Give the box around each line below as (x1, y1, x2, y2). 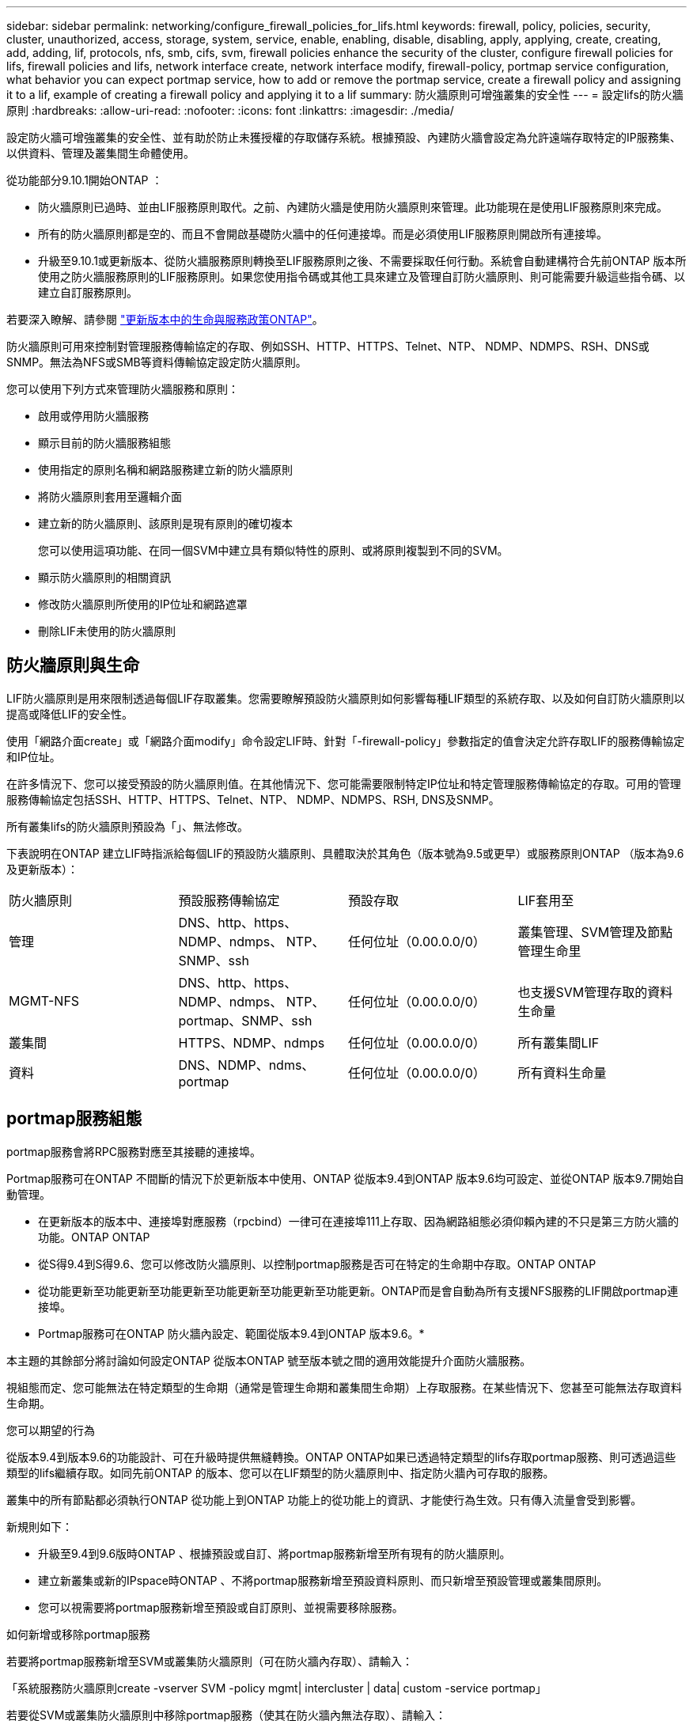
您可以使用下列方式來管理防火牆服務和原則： (6, 382, 239, 396)
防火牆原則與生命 (6, 655, 139, 676)
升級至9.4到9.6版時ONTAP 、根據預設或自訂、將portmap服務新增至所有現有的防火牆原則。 (38, 1546, 511, 1560)
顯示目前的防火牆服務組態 (38, 436, 171, 449)
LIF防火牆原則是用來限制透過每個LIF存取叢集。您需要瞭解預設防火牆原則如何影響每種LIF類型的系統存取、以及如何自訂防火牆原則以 (6, 691, 685, 705)
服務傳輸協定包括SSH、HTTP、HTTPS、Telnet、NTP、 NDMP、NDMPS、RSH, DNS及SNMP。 (6, 792, 500, 806)
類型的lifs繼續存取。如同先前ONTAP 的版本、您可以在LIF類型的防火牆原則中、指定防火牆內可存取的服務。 (6, 1465, 555, 1480)
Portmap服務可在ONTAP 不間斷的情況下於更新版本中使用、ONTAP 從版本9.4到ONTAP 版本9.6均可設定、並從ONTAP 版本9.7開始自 (6, 1171, 684, 1185)
